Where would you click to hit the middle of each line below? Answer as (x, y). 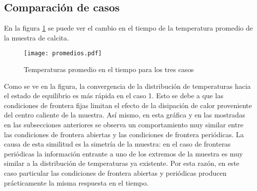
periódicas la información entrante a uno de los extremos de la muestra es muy (124, 153)
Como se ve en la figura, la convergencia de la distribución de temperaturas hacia (128, 86)
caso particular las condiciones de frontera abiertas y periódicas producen (115, 172)
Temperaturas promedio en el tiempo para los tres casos (109, 69)
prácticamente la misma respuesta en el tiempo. (76, 182)
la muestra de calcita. (37, 37)
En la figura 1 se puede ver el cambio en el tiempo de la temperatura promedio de (128, 28)
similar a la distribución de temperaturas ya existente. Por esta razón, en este (122, 163)
